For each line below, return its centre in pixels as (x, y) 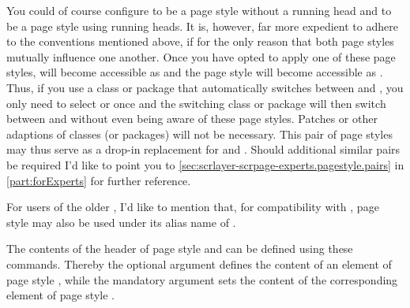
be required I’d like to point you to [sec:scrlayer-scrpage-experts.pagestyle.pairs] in (205, 164)
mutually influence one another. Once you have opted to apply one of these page (201, 56)
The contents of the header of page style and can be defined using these (180, 249)
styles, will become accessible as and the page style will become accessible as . (195, 72)
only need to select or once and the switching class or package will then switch (196, 103)
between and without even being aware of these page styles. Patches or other (192, 119)
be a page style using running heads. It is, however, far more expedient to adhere (202, 26)
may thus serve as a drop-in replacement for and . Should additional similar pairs (203, 149)
